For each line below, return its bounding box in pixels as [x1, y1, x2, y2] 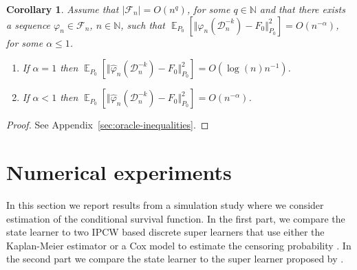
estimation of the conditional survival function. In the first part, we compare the [6, 211, 345, 225]
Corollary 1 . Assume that [6, 2, 119, 16]
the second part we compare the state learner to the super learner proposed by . [6, 251, 344, 266]
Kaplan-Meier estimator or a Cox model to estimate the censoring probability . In [6, 238, 351, 252]
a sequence [6, 17, 51, 32]
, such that [120, 17, 165, 32]
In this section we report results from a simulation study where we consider [6, 197, 324, 212]
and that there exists [259, 2, 345, 16]
